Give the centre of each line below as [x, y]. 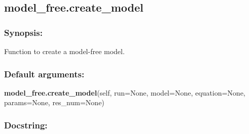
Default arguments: [44, 74]
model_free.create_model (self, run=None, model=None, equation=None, [125, 92]
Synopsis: [23, 32]
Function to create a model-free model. [64, 51]
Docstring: [26, 125]
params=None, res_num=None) [54, 102]
